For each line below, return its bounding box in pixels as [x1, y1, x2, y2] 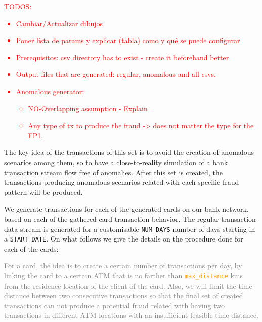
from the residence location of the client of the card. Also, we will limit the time [4, 280, 252, 291]
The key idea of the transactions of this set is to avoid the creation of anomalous [4, 147, 254, 157]
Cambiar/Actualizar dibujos [16, 18, 103, 28]
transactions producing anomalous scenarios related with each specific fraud [4, 177, 239, 187]
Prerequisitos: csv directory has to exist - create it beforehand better [16, 52, 229, 62]
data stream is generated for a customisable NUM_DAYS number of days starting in [4, 223, 255, 234]
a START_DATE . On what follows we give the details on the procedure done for [4, 233, 243, 244]
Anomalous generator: [16, 86, 84, 96]
